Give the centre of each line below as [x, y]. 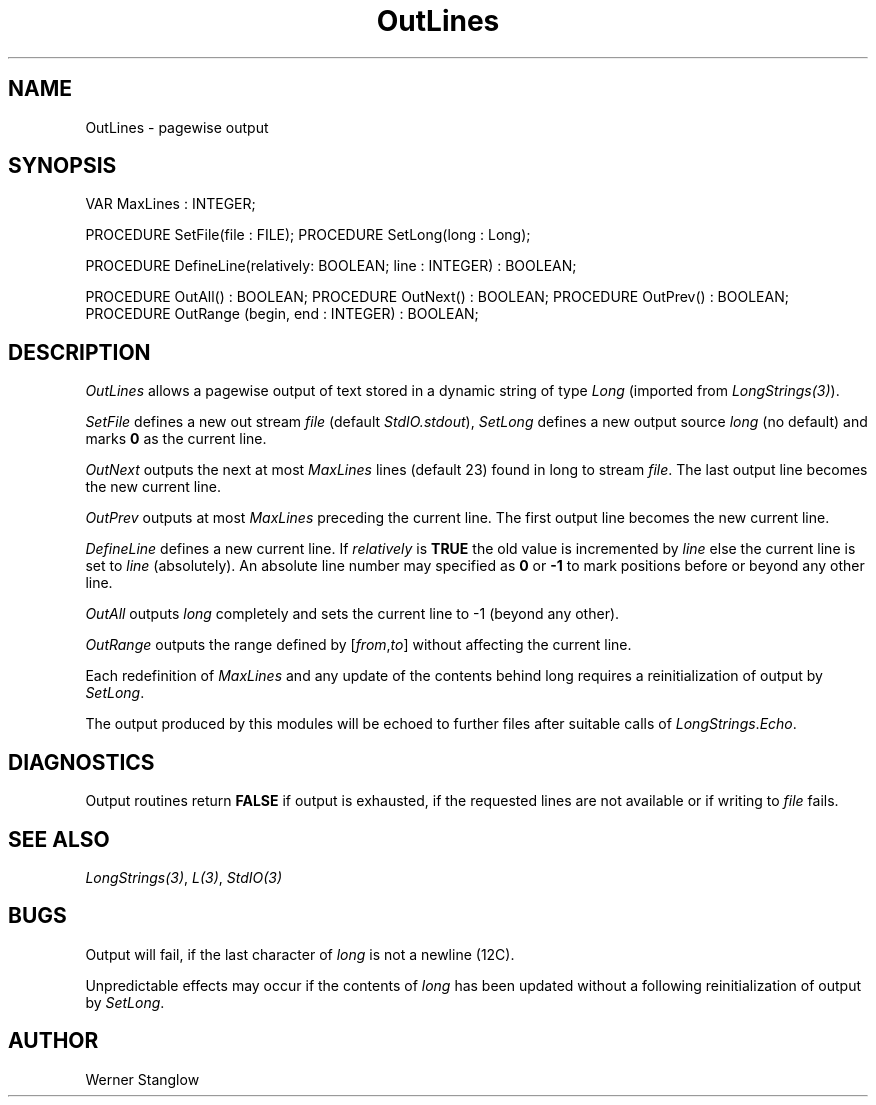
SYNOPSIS [62, 166]
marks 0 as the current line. [176, 439]
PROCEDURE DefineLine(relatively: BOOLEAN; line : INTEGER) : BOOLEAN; [331, 266]
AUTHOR [53, 1041]
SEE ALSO [59, 839]
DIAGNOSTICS [81, 762]
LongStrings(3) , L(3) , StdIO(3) [184, 877]
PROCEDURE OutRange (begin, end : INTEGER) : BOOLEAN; [282, 314]
